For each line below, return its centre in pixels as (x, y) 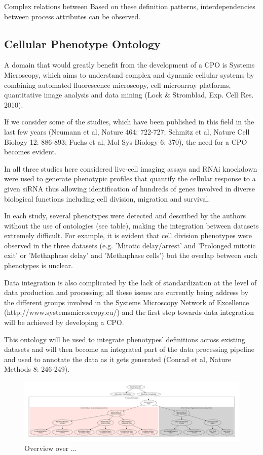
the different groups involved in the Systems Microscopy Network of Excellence (127, 302)
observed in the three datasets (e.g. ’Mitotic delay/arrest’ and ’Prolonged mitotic (130, 245)
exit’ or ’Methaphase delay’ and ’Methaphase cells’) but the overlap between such (131, 255)
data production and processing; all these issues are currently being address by (126, 292)
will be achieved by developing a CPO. (64, 322)
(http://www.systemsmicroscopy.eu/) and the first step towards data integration (129, 312)
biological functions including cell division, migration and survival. (107, 198)
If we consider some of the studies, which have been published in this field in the (129, 122)
